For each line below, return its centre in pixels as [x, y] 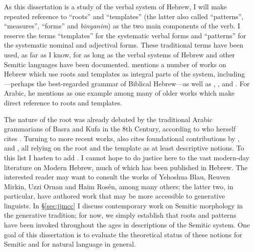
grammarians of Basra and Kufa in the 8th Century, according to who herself [120, 129]
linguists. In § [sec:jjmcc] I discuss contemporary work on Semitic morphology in [124, 205]
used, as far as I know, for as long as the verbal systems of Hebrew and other [120, 54]
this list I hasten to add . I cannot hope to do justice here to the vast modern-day [127, 157]
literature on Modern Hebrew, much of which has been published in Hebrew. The [126, 167]
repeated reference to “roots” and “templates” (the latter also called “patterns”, [124, 16]
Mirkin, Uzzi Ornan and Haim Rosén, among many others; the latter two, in [119, 186]
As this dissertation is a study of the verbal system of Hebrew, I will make [115, 6]
